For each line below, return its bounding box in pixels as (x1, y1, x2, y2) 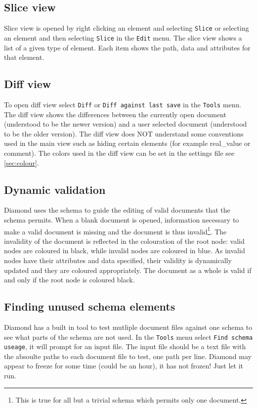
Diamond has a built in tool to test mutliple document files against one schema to (4, 321, 253, 332)
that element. (4, 52, 44, 62)
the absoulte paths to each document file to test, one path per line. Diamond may (4, 351, 252, 361)
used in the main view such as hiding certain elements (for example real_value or (4, 138, 251, 148)
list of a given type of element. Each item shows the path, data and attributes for (4, 42, 251, 52)
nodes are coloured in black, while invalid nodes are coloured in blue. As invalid (4, 245, 245, 256)
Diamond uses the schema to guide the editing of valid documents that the (4, 205, 230, 215)
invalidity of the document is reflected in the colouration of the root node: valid (4, 235, 245, 246)
